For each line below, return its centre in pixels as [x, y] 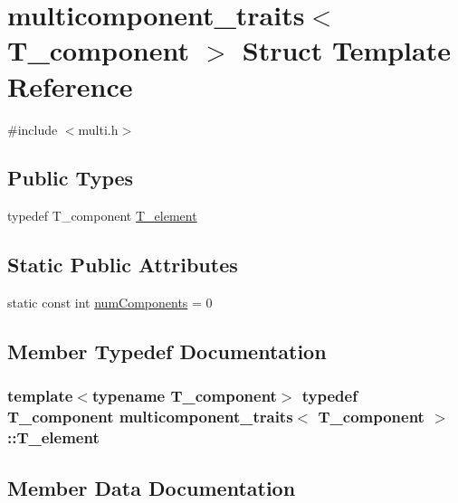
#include [33, 129]
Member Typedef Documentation [167, 351]
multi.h [98, 129]
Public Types [71, 178]
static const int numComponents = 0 [110, 303]
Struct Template [346, 50]
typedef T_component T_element [102, 216]
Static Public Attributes [123, 265]
